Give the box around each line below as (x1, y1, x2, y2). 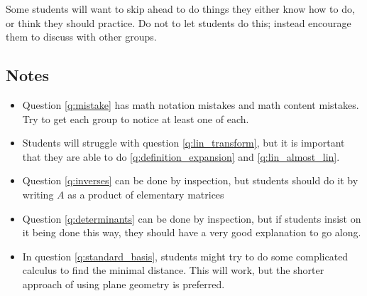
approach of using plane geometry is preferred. (22, 276, 225, 291)
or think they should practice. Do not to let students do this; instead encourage (6, 15, 351, 30)
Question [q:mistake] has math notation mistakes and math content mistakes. (22, 97, 359, 112)
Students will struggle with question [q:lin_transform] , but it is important (22, 135, 345, 150)
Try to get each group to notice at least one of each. (22, 111, 249, 126)
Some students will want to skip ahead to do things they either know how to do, (6, 1, 355, 16)
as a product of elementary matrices (67, 186, 224, 201)
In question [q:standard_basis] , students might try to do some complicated (22, 248, 349, 263)
